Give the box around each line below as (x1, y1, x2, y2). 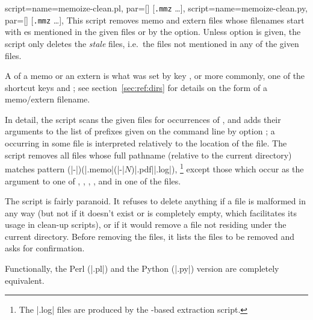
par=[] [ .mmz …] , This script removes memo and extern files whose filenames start (5, 13, 305, 26)
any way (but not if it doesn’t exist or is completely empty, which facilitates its (5, 206, 297, 219)
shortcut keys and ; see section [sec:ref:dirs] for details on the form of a (5, 81, 267, 93)
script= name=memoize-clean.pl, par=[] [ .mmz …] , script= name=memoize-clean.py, (5, 2, 308, 14)
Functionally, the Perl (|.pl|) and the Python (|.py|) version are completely (5, 262, 279, 275)
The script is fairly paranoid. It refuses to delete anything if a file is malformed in (5, 195, 306, 207)
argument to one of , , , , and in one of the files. (5, 174, 181, 187)
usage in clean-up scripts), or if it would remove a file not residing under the (5, 218, 287, 231)
